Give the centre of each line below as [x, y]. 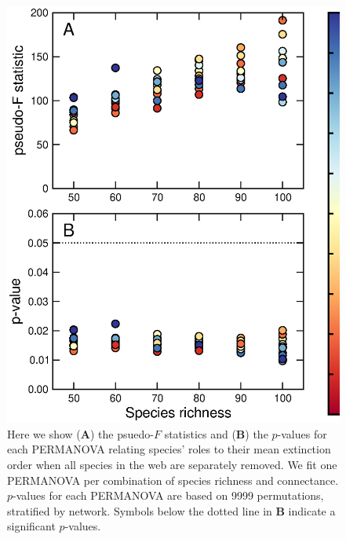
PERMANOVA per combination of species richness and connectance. [173, 480]
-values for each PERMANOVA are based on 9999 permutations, [168, 495]
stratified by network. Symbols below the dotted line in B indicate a [171, 510]
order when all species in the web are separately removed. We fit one [172, 464]
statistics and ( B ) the [216, 433]
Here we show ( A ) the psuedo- [80, 433]
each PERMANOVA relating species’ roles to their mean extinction [169, 449]
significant [31, 526]
